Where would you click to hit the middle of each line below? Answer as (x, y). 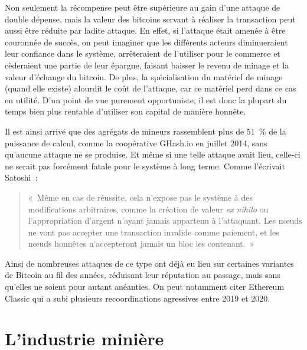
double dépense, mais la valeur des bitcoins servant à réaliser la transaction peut (150, 19)
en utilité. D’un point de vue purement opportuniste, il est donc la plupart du (146, 99)
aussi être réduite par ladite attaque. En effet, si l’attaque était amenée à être (145, 30)
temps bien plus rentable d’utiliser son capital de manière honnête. (125, 111)
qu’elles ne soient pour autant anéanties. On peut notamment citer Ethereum (145, 287)
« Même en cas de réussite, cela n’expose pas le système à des (140, 197)
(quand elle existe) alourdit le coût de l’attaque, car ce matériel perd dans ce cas (151, 88)
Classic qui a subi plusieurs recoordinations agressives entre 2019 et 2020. (138, 298)
